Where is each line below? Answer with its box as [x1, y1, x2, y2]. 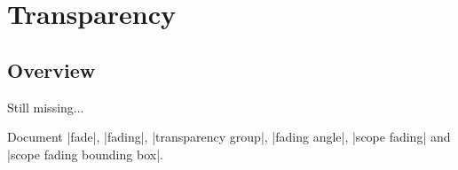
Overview [7, 56, 96, 83]
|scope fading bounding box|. [7, 144, 163, 163]
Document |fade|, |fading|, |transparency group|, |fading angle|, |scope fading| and [7, 127, 451, 146]
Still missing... [7, 97, 84, 116]
